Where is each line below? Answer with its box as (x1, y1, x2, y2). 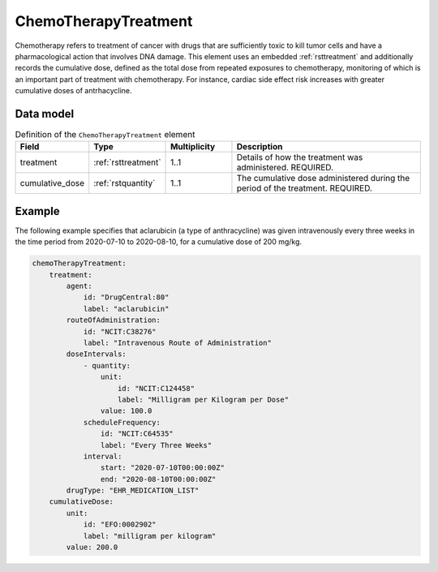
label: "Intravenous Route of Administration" (83, 338, 272, 348)
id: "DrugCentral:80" (83, 293, 170, 302)
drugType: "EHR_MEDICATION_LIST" (66, 486, 200, 495)
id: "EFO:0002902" (83, 520, 157, 529)
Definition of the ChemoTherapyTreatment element (15, 129, 195, 140)
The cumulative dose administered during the (236, 173, 410, 184)
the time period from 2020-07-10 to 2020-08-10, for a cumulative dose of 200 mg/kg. (15, 237, 303, 247)
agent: (66, 282, 92, 291)
